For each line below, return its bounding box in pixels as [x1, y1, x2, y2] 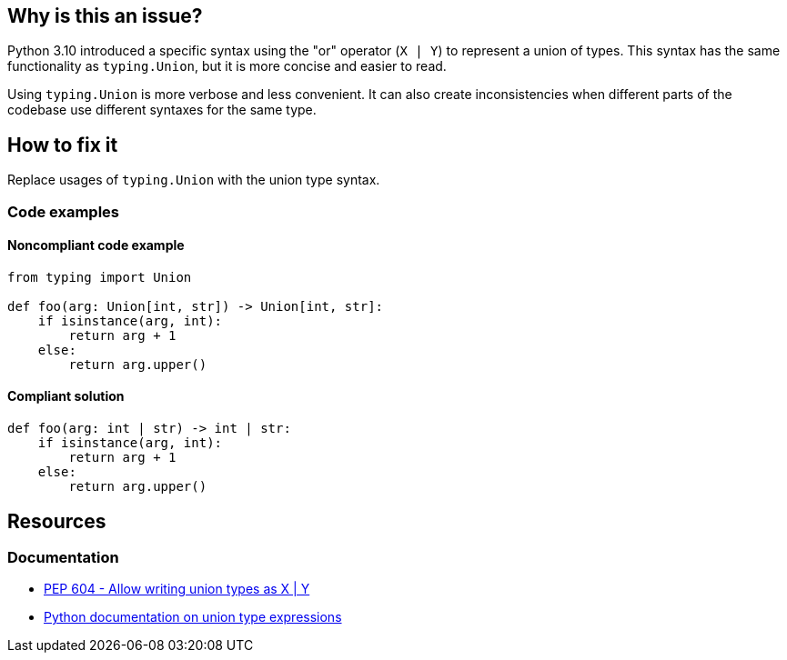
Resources [7, 509, 106, 533]
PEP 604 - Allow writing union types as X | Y [44, 581, 310, 597]
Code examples [7, 202, 120, 221]
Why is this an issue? [7, 5, 203, 27]
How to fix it [7, 133, 118, 156]
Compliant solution [7, 388, 125, 405]
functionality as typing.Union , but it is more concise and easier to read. [7, 58, 447, 75]
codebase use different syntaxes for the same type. [7, 102, 317, 118]
